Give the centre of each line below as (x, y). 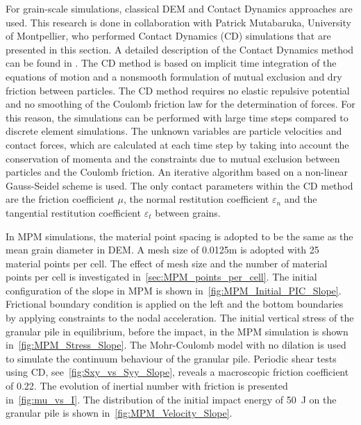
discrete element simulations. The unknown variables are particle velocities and (174, 131)
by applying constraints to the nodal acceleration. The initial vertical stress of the (180, 318)
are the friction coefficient (60, 199)
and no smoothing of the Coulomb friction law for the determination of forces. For (180, 104)
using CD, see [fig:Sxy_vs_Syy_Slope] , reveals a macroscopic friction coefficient (177, 372)
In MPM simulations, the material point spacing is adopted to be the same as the (179, 236)
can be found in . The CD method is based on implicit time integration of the (171, 63)
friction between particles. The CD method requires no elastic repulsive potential (178, 90)
